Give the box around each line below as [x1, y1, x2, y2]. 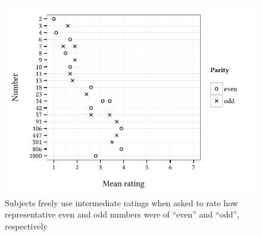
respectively [5, 220, 48, 232]
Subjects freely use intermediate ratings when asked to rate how [5, 196, 238, 209]
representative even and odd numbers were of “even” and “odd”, [5, 208, 239, 221]
